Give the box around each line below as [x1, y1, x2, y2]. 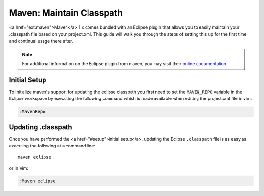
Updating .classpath [9, 123, 72, 131]
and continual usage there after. [9, 38, 73, 44]
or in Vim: [9, 165, 29, 171]
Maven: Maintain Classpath [9, 7, 123, 18]
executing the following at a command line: [9, 143, 96, 149]
